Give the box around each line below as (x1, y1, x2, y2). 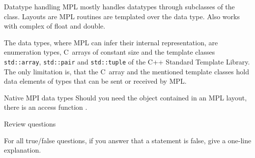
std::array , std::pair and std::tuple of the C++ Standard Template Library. (4, 56, 250, 66)
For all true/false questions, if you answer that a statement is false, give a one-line (4, 135, 252, 145)
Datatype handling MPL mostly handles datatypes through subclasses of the (4, 1, 235, 11)
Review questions (4, 119, 56, 128)
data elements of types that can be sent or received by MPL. (4, 76, 187, 86)
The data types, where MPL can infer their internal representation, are (4, 37, 218, 47)
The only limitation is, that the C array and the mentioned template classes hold (4, 66, 249, 76)
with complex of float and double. (4, 21, 106, 31)
